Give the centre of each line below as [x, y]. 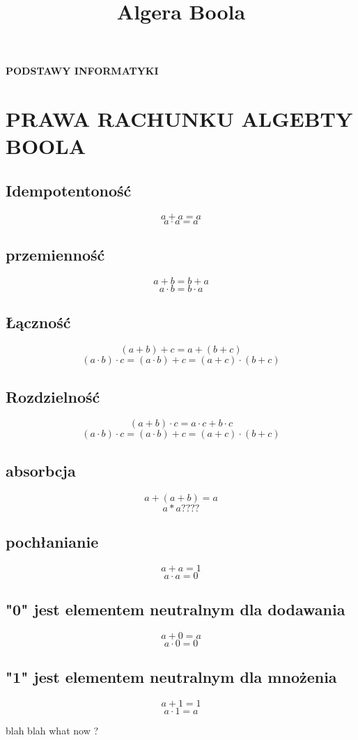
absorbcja [41, 470]
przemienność [55, 255]
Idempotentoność [69, 190]
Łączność [38, 322]
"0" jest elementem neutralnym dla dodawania [176, 609]
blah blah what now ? [52, 731]
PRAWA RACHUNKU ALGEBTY [179, 119]
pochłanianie [52, 541]
